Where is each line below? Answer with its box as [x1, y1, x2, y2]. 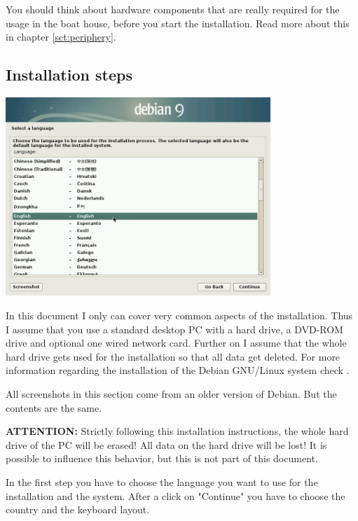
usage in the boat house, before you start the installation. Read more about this [6, 15, 350, 30]
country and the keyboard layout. [6, 502, 150, 517]
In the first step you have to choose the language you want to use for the [6, 474, 318, 489]
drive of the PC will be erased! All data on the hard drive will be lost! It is [6, 437, 327, 452]
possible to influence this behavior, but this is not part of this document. [6, 451, 318, 466]
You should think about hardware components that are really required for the [6, 2, 340, 16]
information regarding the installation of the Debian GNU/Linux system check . [6, 363, 350, 377]
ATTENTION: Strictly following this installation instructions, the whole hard [6, 424, 349, 438]
